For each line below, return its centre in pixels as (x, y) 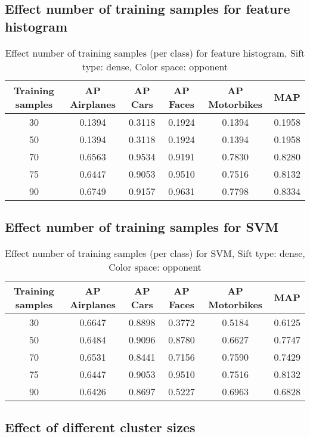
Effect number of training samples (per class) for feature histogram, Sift (155, 52)
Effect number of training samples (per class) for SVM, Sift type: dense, (155, 253)
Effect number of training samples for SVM (142, 226)
